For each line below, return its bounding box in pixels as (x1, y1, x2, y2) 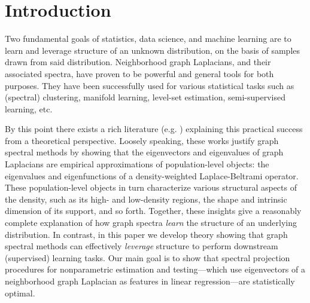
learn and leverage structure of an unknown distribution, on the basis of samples (5, 44, 300, 56)
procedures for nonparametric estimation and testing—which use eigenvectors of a (5, 263, 305, 276)
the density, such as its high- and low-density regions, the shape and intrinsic (5, 192, 287, 205)
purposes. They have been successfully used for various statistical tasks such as (5, 79, 294, 91)
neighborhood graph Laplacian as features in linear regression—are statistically (5, 275, 295, 287)
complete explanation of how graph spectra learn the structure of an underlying (5, 216, 297, 229)
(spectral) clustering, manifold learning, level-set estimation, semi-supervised (5, 91, 285, 103)
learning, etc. (5, 102, 53, 115)
